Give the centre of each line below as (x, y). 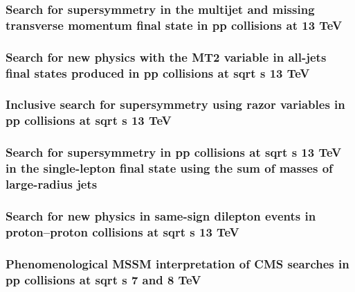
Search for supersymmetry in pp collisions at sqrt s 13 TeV (174, 152)
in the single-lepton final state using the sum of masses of (169, 168)
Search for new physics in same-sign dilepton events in (161, 215)
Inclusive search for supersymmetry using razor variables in (175, 104)
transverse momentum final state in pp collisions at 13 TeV (174, 25)
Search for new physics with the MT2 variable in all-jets (166, 57)
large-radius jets (52, 184)
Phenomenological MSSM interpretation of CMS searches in (177, 263)
